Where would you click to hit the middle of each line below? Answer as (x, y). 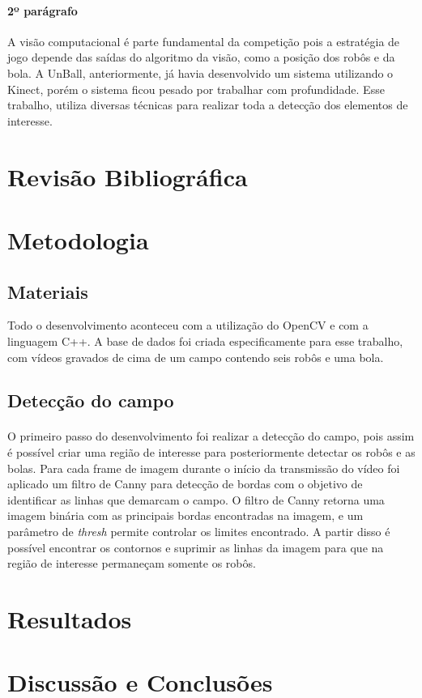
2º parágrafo (43, 10)
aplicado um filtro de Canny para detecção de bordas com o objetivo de (185, 484)
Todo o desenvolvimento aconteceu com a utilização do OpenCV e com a (188, 325)
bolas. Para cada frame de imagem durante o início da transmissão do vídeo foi (204, 468)
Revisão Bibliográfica (128, 176)
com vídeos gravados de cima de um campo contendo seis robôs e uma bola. (196, 357)
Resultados (70, 619)
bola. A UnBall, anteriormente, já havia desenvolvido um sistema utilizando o (200, 72)
